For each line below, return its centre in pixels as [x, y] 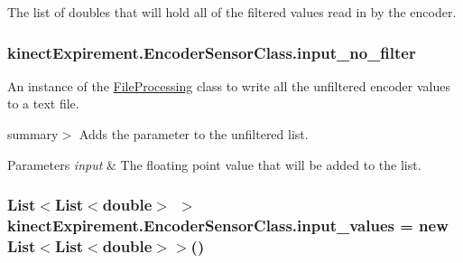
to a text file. [43, 103]
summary [33, 134]
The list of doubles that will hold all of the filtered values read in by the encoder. [232, 12]
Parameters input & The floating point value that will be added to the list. [214, 164]
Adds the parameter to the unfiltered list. [194, 134]
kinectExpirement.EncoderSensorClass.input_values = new [228, 225]
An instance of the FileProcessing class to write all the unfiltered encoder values [229, 85]
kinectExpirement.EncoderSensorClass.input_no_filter [212, 52]
